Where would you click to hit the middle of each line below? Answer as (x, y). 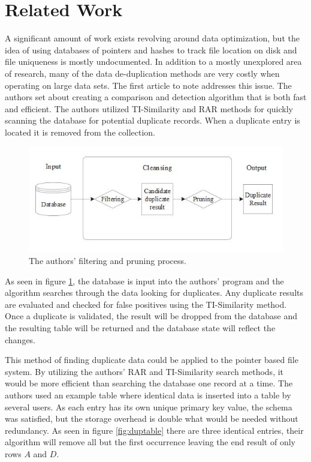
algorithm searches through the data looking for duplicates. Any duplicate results (154, 292)
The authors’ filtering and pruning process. (108, 261)
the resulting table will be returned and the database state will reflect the (140, 328)
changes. (20, 339)
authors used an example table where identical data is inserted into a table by (148, 394)
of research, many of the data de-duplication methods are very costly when (142, 73)
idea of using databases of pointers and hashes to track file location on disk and (151, 49)
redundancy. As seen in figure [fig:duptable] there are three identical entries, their (154, 430)
